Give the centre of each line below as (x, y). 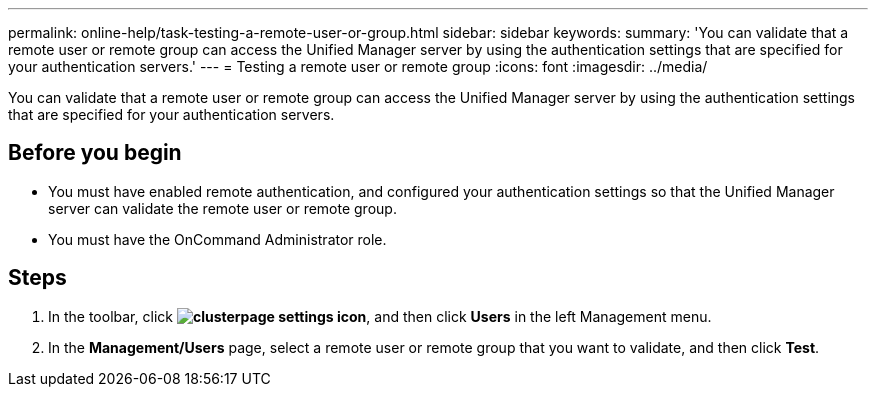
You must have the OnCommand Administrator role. (217, 239)
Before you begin (95, 153)
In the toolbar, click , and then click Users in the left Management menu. (380, 316)
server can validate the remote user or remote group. (222, 208)
